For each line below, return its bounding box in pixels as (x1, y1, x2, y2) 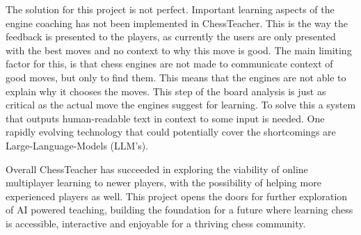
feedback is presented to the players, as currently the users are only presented (6, 29, 336, 44)
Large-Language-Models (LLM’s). (6, 138, 149, 152)
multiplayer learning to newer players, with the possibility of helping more (6, 175, 321, 190)
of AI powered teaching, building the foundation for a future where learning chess (6, 202, 353, 217)
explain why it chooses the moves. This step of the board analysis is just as (6, 83, 326, 98)
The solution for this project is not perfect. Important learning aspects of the (6, 2, 335, 16)
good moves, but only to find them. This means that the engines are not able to (6, 70, 346, 84)
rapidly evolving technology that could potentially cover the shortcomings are (6, 124, 336, 139)
